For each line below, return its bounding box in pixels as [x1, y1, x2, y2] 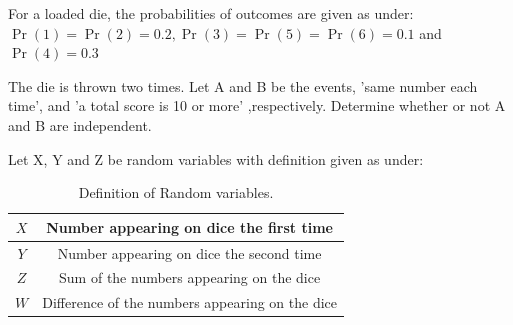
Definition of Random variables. [78, 182, 274, 203]
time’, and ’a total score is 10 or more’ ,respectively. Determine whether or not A [8, 95, 506, 116]
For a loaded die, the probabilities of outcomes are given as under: [8, 3, 414, 23]
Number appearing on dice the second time [57, 242, 322, 263]
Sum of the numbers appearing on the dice [59, 267, 321, 288]
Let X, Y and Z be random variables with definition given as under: [8, 148, 424, 169]
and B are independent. [8, 114, 152, 135]
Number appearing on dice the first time [46, 216, 333, 237]
